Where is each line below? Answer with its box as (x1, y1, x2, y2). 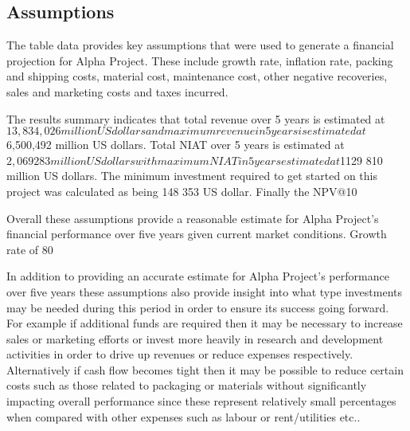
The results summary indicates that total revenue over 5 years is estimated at (6, 110, 385, 127)
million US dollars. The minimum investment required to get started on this (6, 167, 377, 184)
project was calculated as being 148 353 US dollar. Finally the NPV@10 (6, 182, 357, 199)
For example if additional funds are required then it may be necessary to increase (6, 315, 403, 331)
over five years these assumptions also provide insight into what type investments (6, 283, 402, 300)
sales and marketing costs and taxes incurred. (6, 83, 228, 100)
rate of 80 (6, 241, 53, 257)
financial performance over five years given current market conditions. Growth (6, 225, 387, 242)
